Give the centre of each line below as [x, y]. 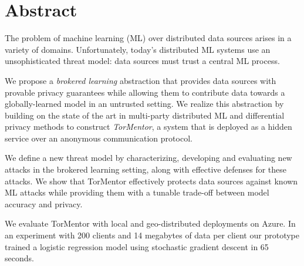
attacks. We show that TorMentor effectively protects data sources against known [151, 181]
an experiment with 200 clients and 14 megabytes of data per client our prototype [152, 235]
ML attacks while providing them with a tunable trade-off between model [137, 192]
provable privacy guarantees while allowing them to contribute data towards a [145, 92]
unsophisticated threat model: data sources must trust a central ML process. [142, 61]
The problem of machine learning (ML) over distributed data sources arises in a [148, 38]
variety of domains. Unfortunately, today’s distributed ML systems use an [138, 49]
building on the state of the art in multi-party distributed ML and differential [145, 115]
